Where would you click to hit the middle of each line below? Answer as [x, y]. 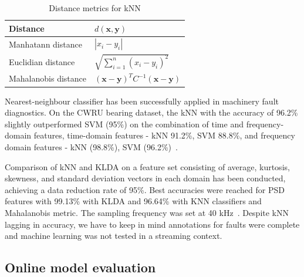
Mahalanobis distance [48, 78]
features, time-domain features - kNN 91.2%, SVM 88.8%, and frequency [164, 135]
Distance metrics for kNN [95, 8]
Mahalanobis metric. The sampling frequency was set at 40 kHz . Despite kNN [147, 212]
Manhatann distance [45, 44]
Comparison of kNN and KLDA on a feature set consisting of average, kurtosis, [147, 166]
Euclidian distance [42, 61]
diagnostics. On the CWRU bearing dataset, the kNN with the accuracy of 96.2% [151, 112]
